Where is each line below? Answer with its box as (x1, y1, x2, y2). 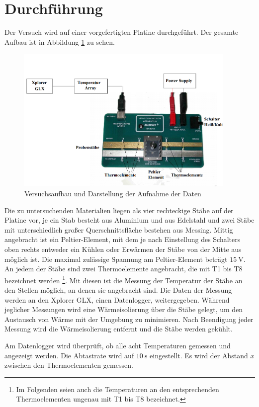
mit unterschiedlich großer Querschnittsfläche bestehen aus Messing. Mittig (4, 224, 233, 235)
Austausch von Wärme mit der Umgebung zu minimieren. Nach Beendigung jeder (4, 314, 254, 324)
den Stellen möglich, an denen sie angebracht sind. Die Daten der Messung (4, 284, 232, 295)
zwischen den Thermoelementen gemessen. (4, 360, 133, 370)
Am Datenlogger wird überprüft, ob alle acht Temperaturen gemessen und (4, 340, 231, 350)
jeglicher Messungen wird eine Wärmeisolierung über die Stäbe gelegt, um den (4, 304, 243, 315)
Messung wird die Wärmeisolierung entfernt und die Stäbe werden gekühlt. (4, 324, 233, 334)
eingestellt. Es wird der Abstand (150, 350, 248, 360)
